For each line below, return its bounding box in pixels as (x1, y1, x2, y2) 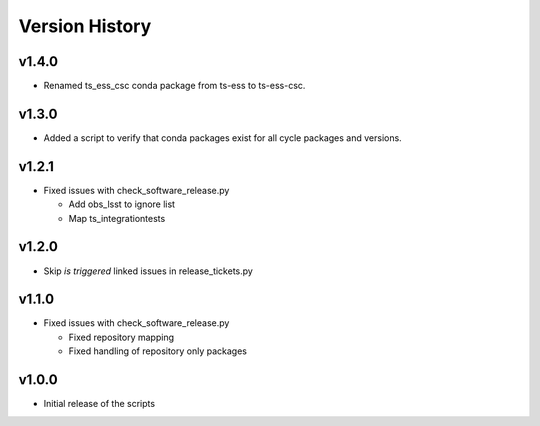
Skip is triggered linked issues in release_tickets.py (43, 265, 254, 277)
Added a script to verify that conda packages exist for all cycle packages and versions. (43, 131, 402, 144)
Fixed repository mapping (68, 331, 175, 343)
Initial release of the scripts (43, 398, 155, 410)
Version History (18, 15, 152, 37)
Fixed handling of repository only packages (68, 345, 247, 357)
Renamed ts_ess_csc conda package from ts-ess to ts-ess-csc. (43, 80, 306, 92)
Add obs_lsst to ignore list (68, 198, 175, 210)
